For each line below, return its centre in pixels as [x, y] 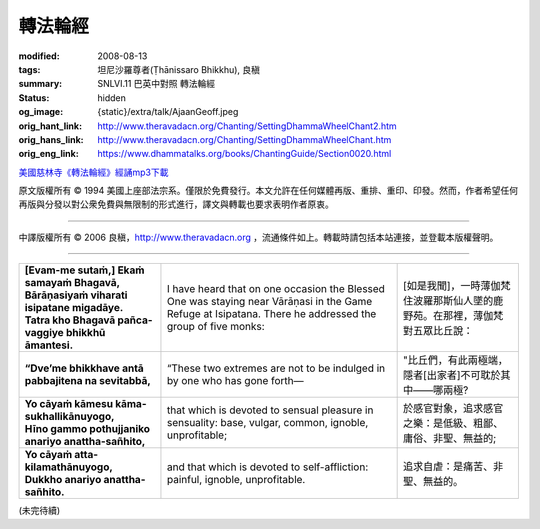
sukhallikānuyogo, [69, 417]
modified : [39, 56]
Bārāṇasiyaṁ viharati [76, 295]
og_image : [41, 112]
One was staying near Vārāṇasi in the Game [269, 302]
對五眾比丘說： [438, 331]
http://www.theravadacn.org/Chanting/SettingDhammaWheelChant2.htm [247, 126]
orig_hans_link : [51, 139]
